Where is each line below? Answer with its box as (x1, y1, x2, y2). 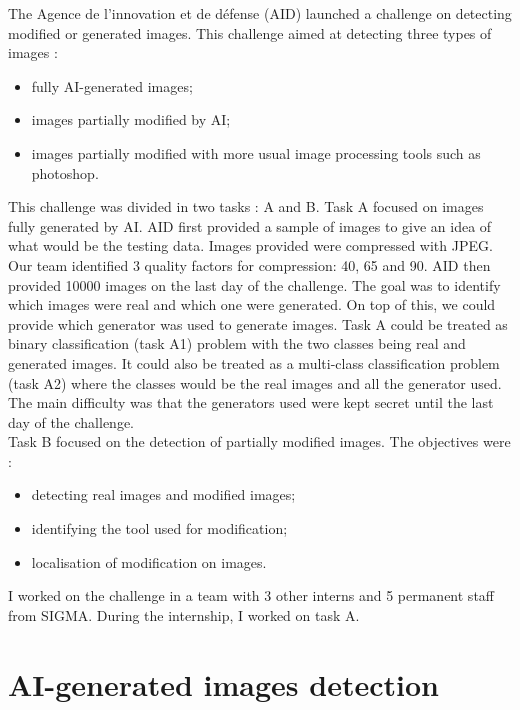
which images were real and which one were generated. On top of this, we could (8, 294, 496, 315)
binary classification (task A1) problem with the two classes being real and (8, 333, 466, 354)
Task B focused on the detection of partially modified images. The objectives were (8, 431, 511, 452)
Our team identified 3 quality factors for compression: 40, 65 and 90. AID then (8, 254, 491, 275)
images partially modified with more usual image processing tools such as (31, 142, 481, 163)
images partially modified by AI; (31, 109, 231, 130)
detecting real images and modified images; (31, 484, 296, 505)
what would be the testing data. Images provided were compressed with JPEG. (8, 235, 493, 256)
